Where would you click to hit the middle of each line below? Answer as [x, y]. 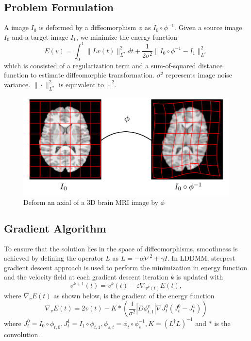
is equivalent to [81, 84]
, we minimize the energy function [127, 37]
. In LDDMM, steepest [201, 258]
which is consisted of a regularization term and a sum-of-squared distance [113, 65]
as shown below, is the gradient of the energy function [134, 295]
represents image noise [199, 75]
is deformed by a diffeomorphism [88, 27]
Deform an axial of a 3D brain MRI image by [91, 202]
